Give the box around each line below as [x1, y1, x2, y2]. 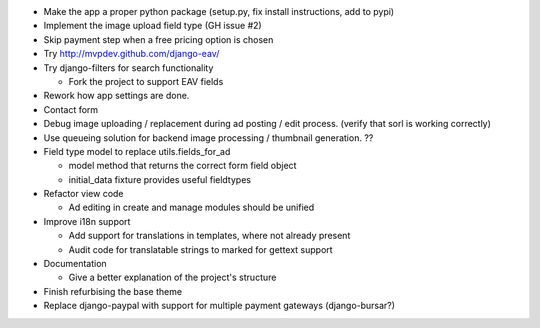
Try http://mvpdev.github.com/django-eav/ [43, 48, 220, 60]
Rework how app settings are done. [43, 90, 190, 102]
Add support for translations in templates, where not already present [68, 230, 351, 242]
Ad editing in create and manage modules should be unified [68, 201, 315, 214]
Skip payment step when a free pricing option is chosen [43, 33, 274, 45]
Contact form [43, 103, 99, 115]
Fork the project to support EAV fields [68, 75, 224, 87]
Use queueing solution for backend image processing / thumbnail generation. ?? [43, 131, 374, 144]
